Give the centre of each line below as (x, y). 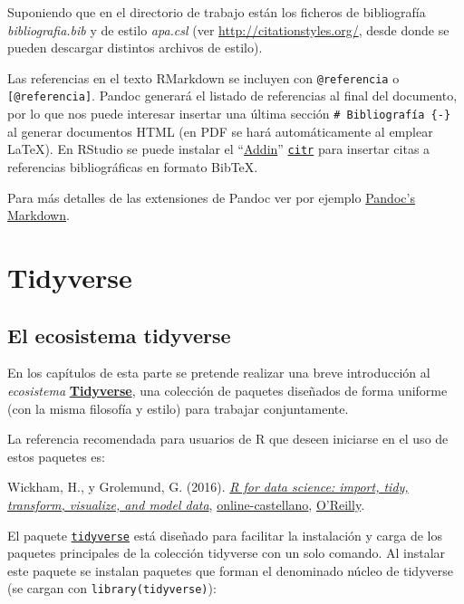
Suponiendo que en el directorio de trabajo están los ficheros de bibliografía (217, 12)
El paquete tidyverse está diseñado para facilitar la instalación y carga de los (225, 535)
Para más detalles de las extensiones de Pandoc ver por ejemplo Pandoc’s (211, 197)
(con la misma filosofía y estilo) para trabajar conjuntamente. (178, 408)
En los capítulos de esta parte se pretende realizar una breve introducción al (219, 373)
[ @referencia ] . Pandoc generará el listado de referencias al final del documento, (232, 96)
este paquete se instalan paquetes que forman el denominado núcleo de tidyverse (230, 570)
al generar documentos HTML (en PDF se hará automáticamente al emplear (220, 131)
